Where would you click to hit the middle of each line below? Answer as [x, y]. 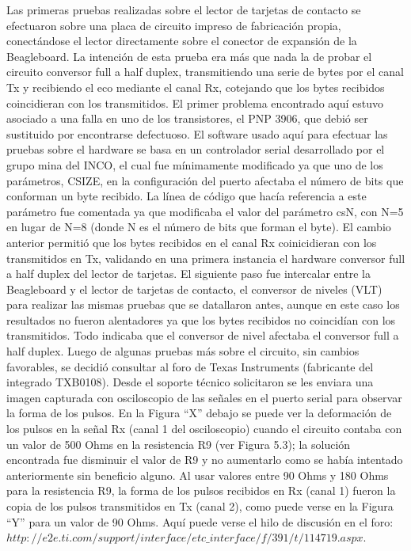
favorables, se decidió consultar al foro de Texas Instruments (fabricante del [190, 366]
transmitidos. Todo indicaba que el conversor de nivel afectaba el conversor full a [203, 335]
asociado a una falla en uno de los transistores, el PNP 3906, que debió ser [187, 118]
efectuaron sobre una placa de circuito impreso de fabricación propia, [174, 25]
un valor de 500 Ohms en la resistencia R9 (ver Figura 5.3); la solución [179, 444]
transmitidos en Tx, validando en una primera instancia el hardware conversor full [206, 258]
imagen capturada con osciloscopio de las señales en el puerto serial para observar [204, 397]
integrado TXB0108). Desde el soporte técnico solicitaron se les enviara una [190, 382]
